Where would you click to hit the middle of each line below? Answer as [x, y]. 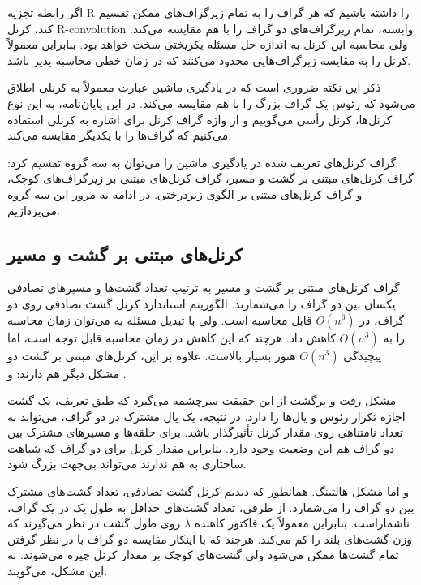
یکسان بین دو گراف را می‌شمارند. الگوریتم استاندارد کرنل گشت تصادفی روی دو [202, 303]
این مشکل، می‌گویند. [58, 571]
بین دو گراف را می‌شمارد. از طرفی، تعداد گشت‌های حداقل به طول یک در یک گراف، [211, 507]
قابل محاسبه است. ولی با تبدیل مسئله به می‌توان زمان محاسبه [160, 319]
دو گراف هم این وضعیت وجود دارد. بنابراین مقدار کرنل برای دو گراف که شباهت [201, 447]
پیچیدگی [363, 355]
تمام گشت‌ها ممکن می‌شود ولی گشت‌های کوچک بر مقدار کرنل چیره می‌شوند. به [203, 555]
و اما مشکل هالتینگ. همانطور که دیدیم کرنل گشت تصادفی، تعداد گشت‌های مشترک [208, 491]
